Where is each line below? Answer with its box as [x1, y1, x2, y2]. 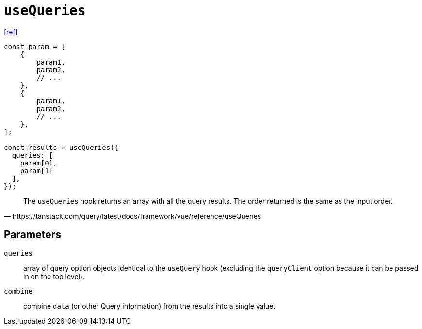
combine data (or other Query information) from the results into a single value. [23, 301, 276, 310]
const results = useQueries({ [4, 143, 119, 151]
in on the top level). [23, 272, 85, 280]
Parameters [4, 229, 61, 241]
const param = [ [4, 42, 65, 50]
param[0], [20, 159, 57, 167]
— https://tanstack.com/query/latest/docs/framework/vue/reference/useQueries [4, 212, 261, 220]
